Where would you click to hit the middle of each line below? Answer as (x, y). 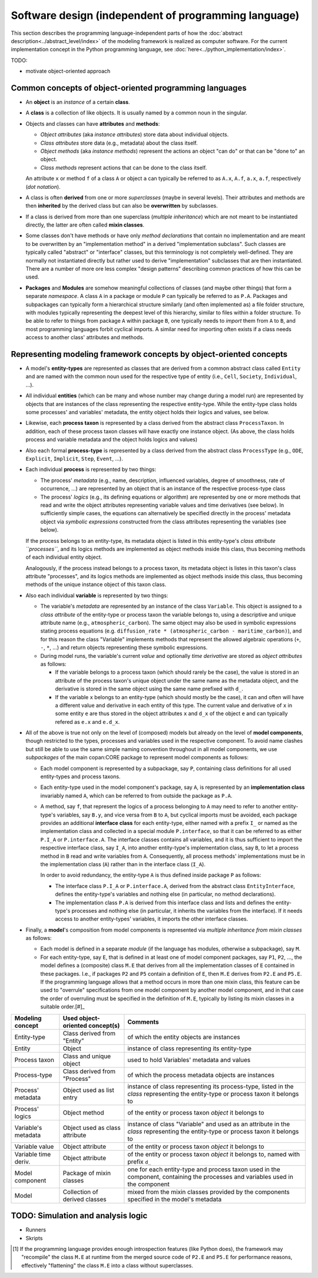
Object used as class (92, 1128)
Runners (36, 1230)
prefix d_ (139, 1161)
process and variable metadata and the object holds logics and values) (112, 440)
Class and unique (87, 1056)
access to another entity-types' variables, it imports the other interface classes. (152, 919)
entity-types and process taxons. (80, 776)
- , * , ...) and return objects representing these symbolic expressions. (124, 648)
